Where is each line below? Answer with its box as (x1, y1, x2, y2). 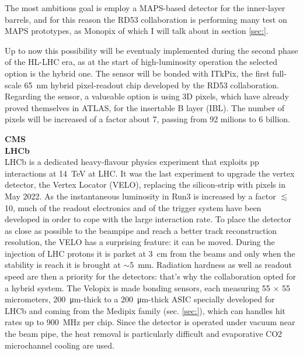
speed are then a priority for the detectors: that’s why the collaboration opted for (5, 270, 297, 282)
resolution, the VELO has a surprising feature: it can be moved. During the (5, 236, 275, 248)
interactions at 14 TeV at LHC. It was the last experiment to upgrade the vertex (5, 167, 295, 179)
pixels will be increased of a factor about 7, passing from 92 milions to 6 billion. (5, 113, 290, 125)
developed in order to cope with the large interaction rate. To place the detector (5, 213, 291, 225)
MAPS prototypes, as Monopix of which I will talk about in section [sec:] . (5, 25, 269, 37)
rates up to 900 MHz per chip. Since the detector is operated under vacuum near (5, 316, 295, 328)
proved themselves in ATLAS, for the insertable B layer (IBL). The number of (5, 101, 285, 113)
